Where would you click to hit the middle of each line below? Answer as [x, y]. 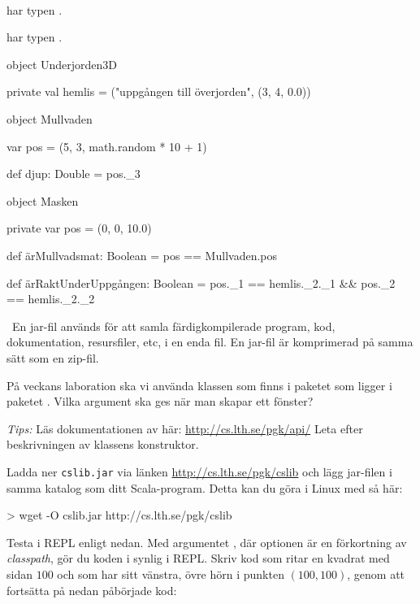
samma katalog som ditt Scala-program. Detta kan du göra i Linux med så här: [205, 487]
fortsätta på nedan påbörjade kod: [92, 590]
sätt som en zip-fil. [53, 357]
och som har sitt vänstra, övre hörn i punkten [171, 574]
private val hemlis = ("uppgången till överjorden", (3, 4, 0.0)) [159, 91]
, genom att [376, 574]
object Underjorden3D [62, 64]
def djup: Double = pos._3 [74, 174]
